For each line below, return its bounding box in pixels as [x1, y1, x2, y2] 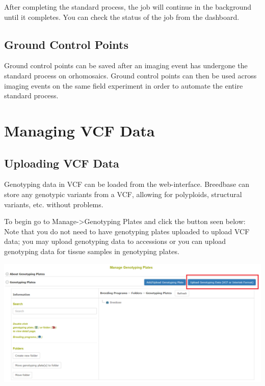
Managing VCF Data [4, 120, 155, 141]
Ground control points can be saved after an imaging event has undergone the [4, 60, 248, 71]
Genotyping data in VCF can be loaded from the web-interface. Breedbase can [4, 179, 249, 189]
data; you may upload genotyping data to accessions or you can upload [4, 236, 226, 246]
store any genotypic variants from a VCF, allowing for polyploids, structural [4, 188, 242, 199]
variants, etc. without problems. [4, 199, 103, 209]
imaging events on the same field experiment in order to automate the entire [4, 80, 243, 91]
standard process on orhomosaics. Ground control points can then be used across [4, 70, 257, 80]
